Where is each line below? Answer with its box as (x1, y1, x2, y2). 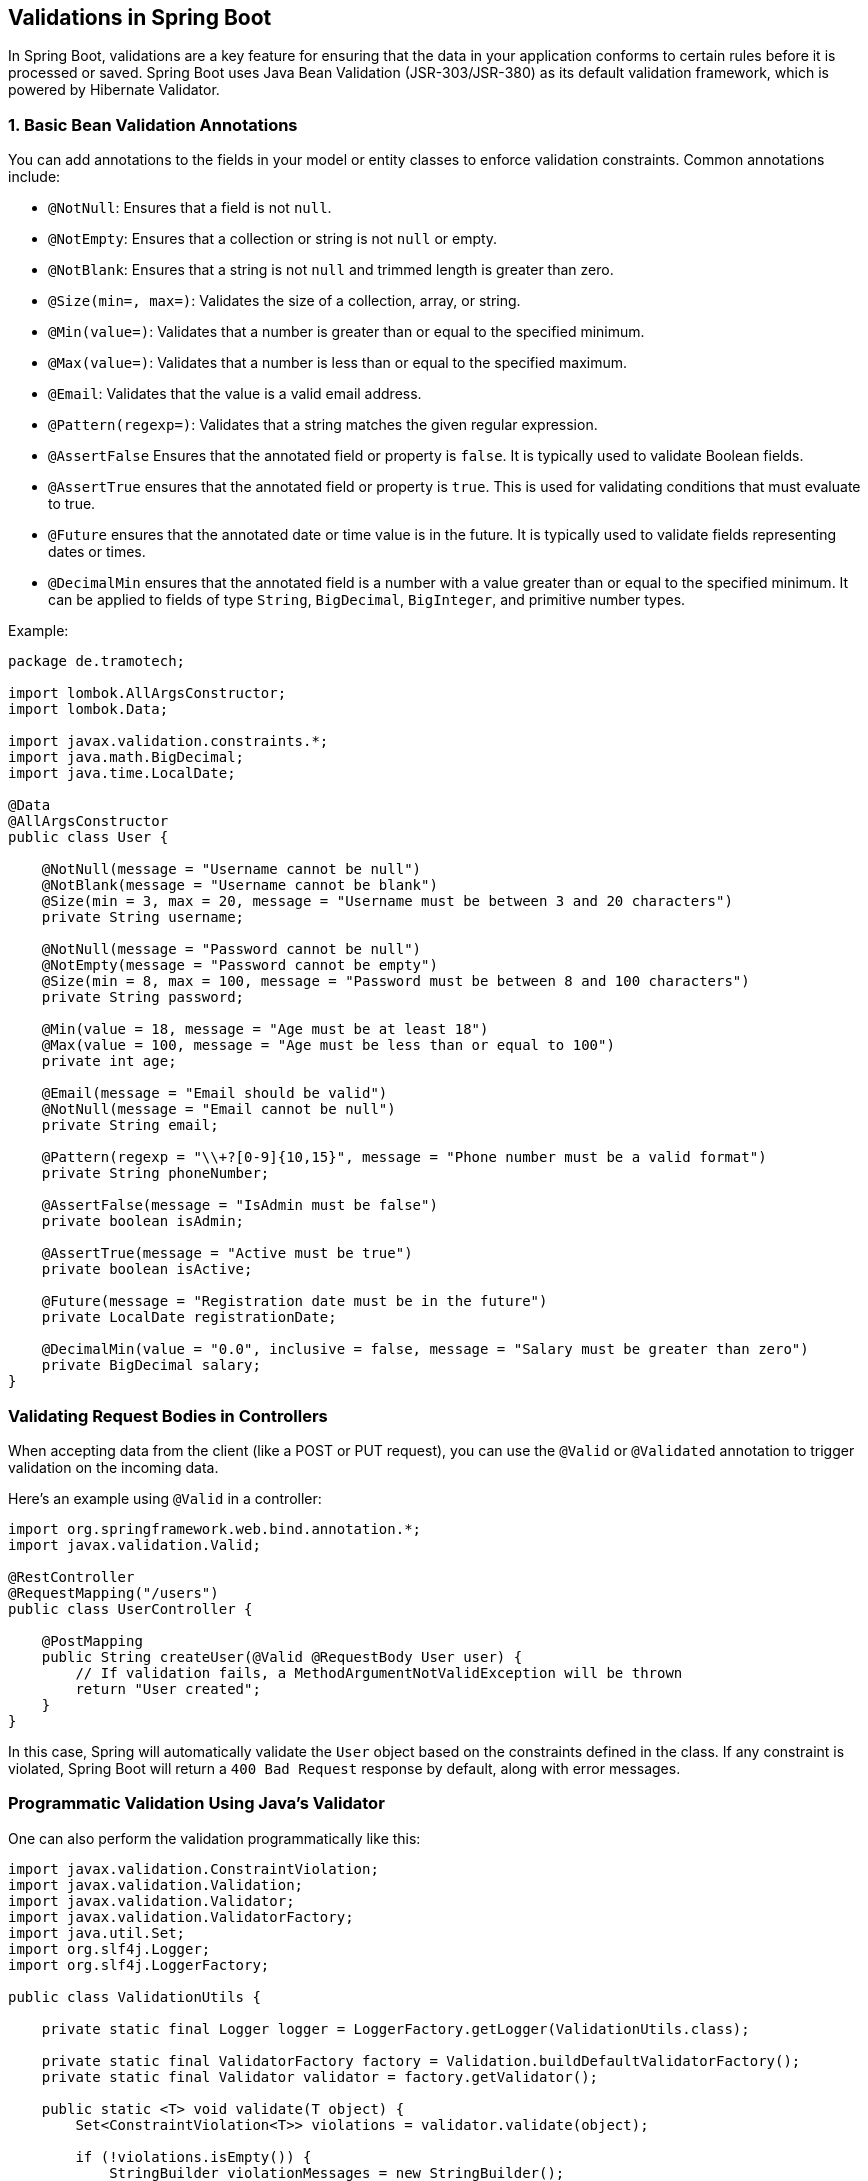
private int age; (41, 1053, 177, 1070)
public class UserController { (8, 1600, 253, 1617)
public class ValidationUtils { (8, 1988, 261, 2005)
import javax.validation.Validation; (8, 1876, 304, 1893)
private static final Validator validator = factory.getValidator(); (41, 2068, 599, 2085)
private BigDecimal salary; (41, 1357, 261, 1374)
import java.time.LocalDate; (8, 765, 236, 782)
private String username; (41, 909, 245, 926)
